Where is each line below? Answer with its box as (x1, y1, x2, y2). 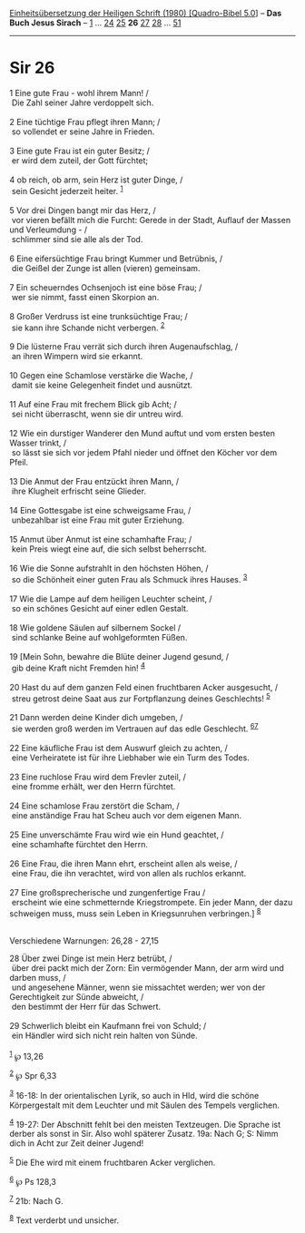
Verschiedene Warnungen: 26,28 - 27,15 (9, 935, 159, 946)
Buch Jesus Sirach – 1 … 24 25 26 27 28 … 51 (9, 17, 182, 28)
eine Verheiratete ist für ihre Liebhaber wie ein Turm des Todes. (11, 752, 250, 763)
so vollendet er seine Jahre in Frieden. (11, 126, 155, 137)
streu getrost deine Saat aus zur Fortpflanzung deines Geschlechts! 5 (11, 691, 271, 704)
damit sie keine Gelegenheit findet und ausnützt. (11, 380, 193, 391)
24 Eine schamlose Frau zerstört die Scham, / (9, 800, 180, 811)
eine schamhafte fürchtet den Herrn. (11, 838, 148, 849)
